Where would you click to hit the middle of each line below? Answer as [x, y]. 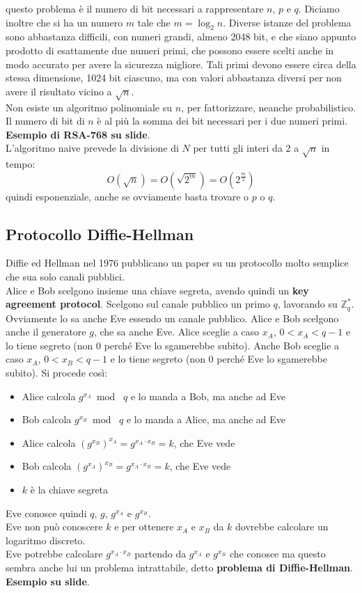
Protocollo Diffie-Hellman [100, 234]
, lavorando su [307, 304]
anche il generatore [46, 332]
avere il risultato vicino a [59, 91]
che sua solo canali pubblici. [65, 277]
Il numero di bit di [45, 121]
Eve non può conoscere [54, 527]
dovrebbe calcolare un [282, 527]
